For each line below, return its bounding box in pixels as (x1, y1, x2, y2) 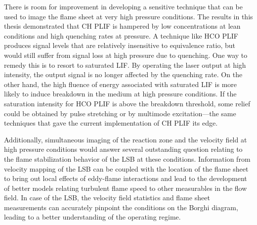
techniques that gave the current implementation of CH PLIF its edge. (4, 118, 218, 128)
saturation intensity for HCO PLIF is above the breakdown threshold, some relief (4, 98, 251, 108)
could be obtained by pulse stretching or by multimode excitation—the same (4, 108, 236, 118)
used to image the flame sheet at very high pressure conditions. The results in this (4, 11, 253, 21)
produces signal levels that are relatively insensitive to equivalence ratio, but (4, 40, 235, 50)
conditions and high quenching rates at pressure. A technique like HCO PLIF (4, 30, 238, 41)
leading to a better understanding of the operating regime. (4, 212, 181, 222)
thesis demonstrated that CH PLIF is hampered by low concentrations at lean (4, 21, 241, 31)
